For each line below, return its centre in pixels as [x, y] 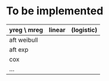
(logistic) [84, 30]
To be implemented [55, 11]
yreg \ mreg [26, 30]
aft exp [19, 49]
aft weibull [24, 40]
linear [57, 30]
